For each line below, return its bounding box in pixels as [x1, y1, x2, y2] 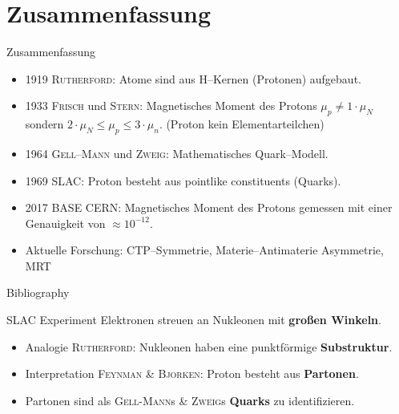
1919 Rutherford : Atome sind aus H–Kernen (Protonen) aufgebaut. [25, 70, 361, 87]
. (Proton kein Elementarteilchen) [159, 116, 324, 132]
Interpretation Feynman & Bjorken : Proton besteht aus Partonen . [25, 365, 359, 382]
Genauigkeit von [25, 214, 106, 231]
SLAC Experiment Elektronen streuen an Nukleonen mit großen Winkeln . [6, 311, 381, 328]
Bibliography [6, 284, 70, 301]
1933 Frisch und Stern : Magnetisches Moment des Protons [25, 97, 317, 114]
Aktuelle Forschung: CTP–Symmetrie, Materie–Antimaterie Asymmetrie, [25, 241, 384, 258]
